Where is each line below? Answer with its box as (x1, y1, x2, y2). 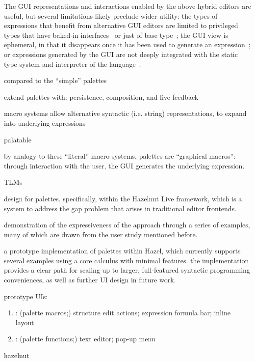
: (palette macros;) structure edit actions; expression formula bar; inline (15, 307, 230, 318)
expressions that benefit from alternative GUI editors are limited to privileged (4, 20, 238, 30)
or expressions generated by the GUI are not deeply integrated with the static (4, 49, 238, 59)
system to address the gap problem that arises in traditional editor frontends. (4, 203, 237, 213)
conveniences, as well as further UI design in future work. (4, 275, 176, 285)
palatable (4, 134, 32, 144)
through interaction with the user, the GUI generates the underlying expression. (4, 160, 245, 170)
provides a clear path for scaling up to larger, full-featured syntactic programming (4, 265, 250, 275)
